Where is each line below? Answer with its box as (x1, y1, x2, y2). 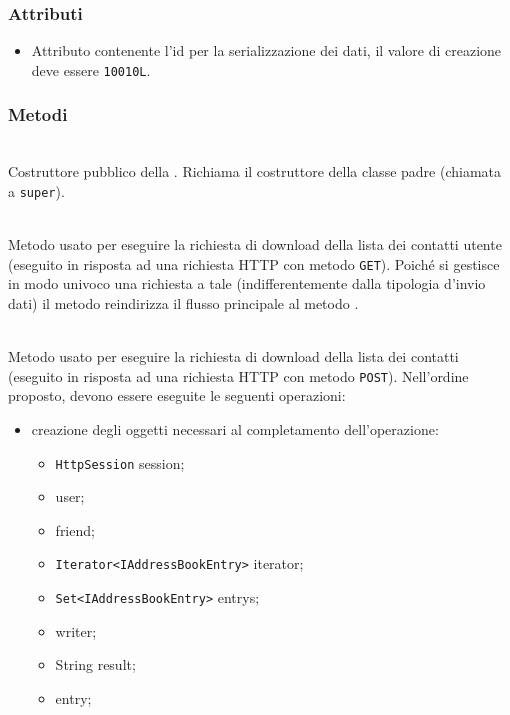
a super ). (8, 180, 65, 201)
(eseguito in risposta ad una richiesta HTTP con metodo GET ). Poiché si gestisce (8, 253, 500, 274)
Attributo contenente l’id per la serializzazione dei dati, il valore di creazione (31, 40, 502, 61)
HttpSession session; (55, 452, 185, 473)
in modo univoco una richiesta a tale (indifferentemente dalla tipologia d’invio (8, 273, 486, 294)
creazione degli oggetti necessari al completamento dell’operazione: (31, 419, 439, 439)
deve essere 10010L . (31, 59, 151, 80)
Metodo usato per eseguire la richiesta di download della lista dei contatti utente (8, 234, 502, 255)
